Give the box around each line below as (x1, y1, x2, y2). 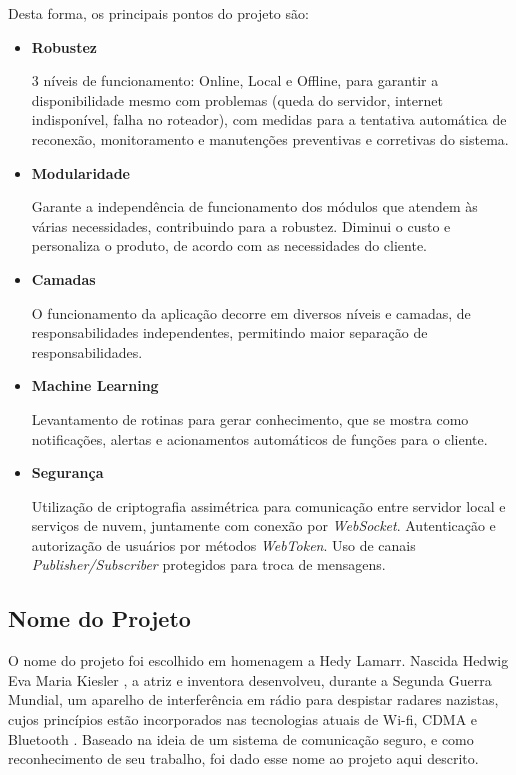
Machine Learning (31, 375, 159, 396)
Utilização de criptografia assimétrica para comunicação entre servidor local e (31, 495, 506, 516)
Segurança (31, 462, 104, 483)
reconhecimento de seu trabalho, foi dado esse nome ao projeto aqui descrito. (8, 748, 479, 769)
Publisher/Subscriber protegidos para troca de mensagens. (31, 554, 386, 575)
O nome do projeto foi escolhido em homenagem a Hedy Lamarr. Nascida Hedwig (8, 650, 509, 671)
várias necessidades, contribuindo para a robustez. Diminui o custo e (31, 215, 451, 236)
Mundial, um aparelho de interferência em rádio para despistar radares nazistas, (8, 689, 499, 710)
